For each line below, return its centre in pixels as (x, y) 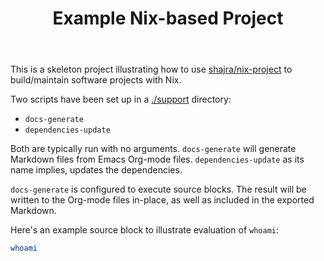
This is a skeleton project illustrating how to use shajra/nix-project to (151, 69)
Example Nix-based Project (168, 18)
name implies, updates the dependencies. (96, 170)
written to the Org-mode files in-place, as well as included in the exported (162, 200)
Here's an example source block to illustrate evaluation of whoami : (145, 230)
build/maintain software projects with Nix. (96, 80)
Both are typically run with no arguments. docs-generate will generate (153, 149)
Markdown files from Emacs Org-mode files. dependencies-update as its (157, 159)
